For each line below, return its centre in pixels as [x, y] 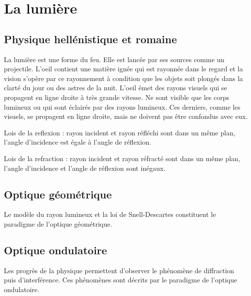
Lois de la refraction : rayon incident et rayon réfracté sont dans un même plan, [122, 158]
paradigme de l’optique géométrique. [58, 223]
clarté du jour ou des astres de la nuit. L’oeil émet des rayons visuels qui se [116, 88]
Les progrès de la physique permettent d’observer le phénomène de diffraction [119, 270]
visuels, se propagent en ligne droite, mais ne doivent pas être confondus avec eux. [126, 116]
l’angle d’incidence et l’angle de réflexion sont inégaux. [85, 168]
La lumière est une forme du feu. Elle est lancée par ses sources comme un [114, 59]
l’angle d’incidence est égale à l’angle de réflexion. [78, 142]
